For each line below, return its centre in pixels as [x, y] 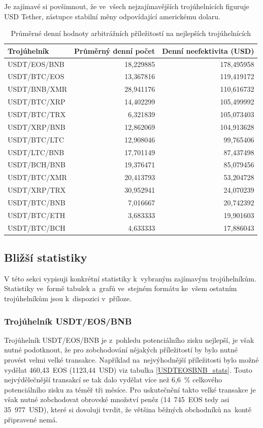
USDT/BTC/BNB [37, 202]
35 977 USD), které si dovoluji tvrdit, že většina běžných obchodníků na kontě [128, 409]
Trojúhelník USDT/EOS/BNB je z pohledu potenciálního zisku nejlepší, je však [129, 340]
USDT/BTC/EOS [36, 76]
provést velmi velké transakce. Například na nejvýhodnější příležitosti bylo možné [131, 360]
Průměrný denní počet [115, 50]
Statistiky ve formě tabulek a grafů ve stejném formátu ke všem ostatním [121, 288]
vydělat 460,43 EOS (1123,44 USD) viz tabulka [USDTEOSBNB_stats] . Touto [128, 369]
